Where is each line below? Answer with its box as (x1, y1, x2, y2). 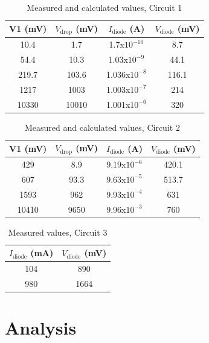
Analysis (5, 315, 77, 340)
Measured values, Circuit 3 (8, 225, 108, 238)
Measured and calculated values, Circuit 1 (27, 1, 182, 13)
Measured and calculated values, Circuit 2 (24, 121, 180, 133)
